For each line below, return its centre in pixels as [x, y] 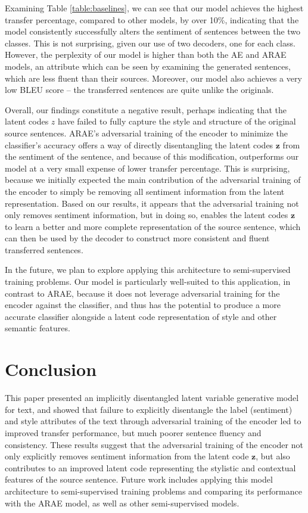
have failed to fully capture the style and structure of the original [177, 121]
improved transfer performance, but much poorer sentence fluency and [133, 432]
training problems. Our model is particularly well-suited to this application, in [148, 282]
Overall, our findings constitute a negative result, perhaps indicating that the [146, 109]
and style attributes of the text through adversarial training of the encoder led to [153, 421]
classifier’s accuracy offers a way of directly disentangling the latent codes [139, 144]
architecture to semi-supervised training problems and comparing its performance [153, 491]
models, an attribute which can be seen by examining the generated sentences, [148, 66]
